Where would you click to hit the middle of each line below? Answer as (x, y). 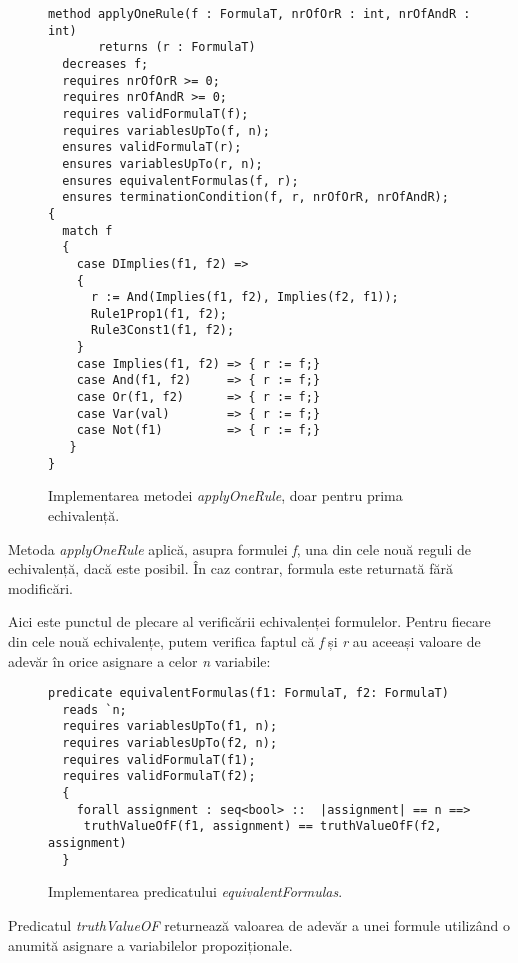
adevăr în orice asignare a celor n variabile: (139, 660)
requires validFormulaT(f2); (159, 776)
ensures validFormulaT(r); (152, 147)
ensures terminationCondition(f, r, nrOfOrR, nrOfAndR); (255, 197)
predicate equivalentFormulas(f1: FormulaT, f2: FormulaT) (248, 693)
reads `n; (94, 709)
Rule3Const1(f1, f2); (162, 330)
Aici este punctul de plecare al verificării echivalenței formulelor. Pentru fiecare (249, 621)
